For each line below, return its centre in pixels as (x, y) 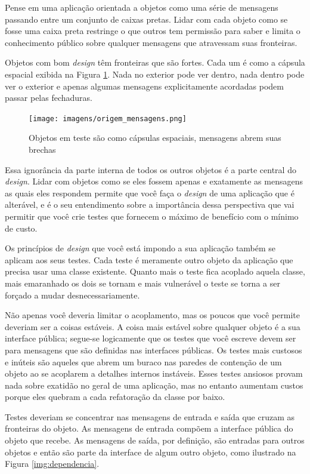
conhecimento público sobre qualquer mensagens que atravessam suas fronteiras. (151, 42)
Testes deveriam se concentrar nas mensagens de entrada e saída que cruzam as (150, 416)
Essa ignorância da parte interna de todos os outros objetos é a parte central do (151, 169)
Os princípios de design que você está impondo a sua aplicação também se (140, 248)
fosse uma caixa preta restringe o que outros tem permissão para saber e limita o (153, 31)
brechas (42, 149)
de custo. (21, 228)
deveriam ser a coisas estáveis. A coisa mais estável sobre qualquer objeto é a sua (153, 326)
